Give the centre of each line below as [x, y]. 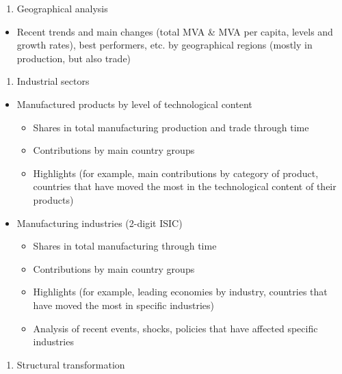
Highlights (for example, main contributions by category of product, [176, 173]
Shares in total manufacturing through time [125, 246]
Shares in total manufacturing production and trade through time [171, 127]
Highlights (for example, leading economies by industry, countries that [180, 292]
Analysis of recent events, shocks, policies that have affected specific [175, 328]
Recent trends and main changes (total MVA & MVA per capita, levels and [175, 31]
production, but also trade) [74, 58]
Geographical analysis [62, 8]
